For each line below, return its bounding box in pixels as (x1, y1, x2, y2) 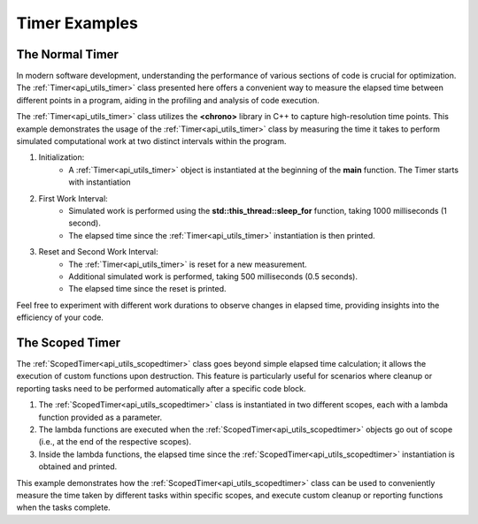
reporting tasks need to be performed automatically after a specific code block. (16, 383, 306, 393)
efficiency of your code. (16, 312, 104, 323)
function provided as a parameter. (38, 412, 163, 422)
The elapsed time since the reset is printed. (68, 284, 227, 294)
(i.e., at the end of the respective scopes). (38, 437, 192, 447)
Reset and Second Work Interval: (38, 247, 158, 257)
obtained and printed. (38, 461, 118, 472)
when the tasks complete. (16, 502, 111, 513)
